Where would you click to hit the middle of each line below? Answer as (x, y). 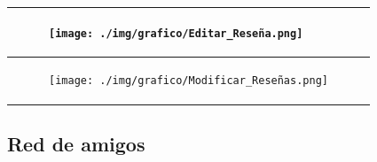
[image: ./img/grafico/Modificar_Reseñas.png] (188, 81)
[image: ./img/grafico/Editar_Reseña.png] (176, 33)
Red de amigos (76, 143)
